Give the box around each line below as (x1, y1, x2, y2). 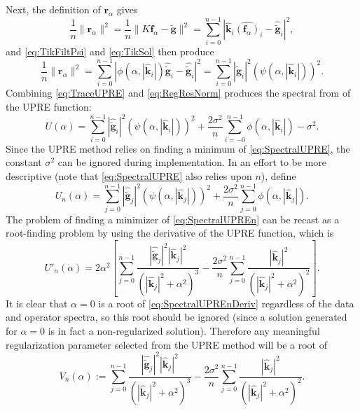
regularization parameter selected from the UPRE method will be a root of (6, 337, 328, 351)
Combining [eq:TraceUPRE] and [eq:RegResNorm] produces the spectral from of (6, 85, 351, 100)
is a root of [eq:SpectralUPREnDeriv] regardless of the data (98, 295, 354, 310)
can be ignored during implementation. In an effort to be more (57, 155, 327, 169)
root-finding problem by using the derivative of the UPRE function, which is (6, 225, 334, 240)
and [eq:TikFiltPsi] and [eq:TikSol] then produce (6, 43, 214, 58)
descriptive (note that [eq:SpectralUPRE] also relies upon (6, 168, 252, 183)
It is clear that (6, 295, 68, 310)
